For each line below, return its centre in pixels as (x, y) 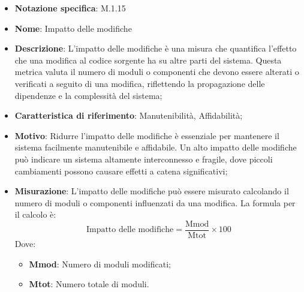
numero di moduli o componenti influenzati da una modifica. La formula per (155, 202)
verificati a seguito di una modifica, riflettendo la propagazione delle (140, 83)
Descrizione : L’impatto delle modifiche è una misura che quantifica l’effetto (156, 48)
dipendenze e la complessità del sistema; (88, 95)
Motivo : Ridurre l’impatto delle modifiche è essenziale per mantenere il (147, 135)
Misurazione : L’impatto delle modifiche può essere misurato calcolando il (152, 191)
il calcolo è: (35, 214)
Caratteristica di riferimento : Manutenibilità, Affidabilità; (129, 115)
